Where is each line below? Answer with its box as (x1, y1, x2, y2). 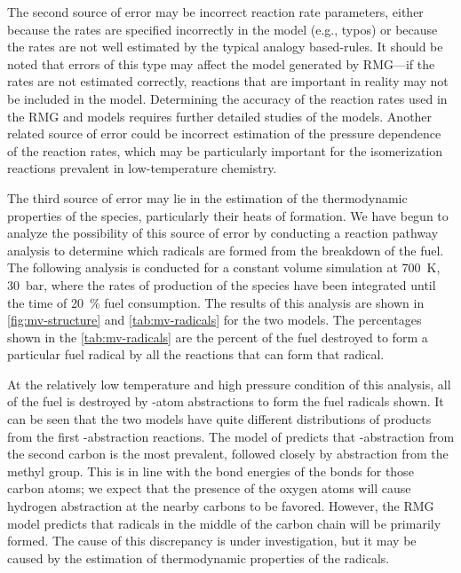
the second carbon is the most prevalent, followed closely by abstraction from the (7, 444, 449, 463)
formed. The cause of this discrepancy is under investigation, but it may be (7, 531, 417, 550)
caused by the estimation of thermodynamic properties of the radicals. (7, 548, 390, 567)
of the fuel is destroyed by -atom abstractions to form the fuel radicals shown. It (7, 392, 444, 411)
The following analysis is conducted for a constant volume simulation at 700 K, (7, 258, 441, 277)
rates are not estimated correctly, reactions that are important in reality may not (7, 72, 449, 90)
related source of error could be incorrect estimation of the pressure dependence (7, 124, 441, 143)
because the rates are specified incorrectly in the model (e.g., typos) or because (7, 20, 438, 38)
